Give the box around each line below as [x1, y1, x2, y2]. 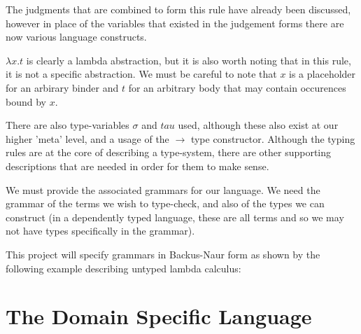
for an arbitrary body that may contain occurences [128, 80, 346, 95]
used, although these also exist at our [178, 118, 339, 132]
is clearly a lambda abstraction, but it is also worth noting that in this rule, [26, 53, 351, 67]
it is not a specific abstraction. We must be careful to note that [6, 67, 277, 81]
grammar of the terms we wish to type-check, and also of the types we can [6, 196, 325, 211]
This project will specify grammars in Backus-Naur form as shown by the [6, 246, 320, 261]
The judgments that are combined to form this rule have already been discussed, [6, 2, 351, 16]
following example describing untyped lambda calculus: [6, 260, 241, 275]
